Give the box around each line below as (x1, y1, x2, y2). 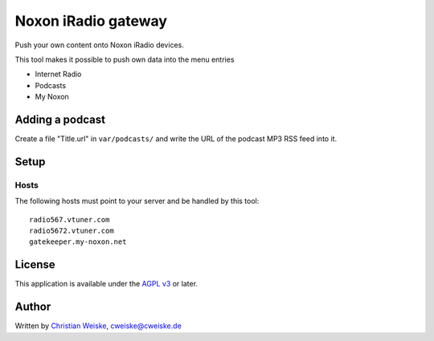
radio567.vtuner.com (29, 215, 110, 224)
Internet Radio (35, 69, 82, 79)
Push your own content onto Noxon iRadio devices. (14, 40, 184, 50)
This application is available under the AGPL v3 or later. (14, 279, 199, 289)
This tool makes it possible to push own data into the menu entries (14, 55, 235, 64)
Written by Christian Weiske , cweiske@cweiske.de (14, 321, 182, 331)
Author (14, 300, 51, 314)
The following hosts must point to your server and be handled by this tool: (14, 197, 260, 206)
